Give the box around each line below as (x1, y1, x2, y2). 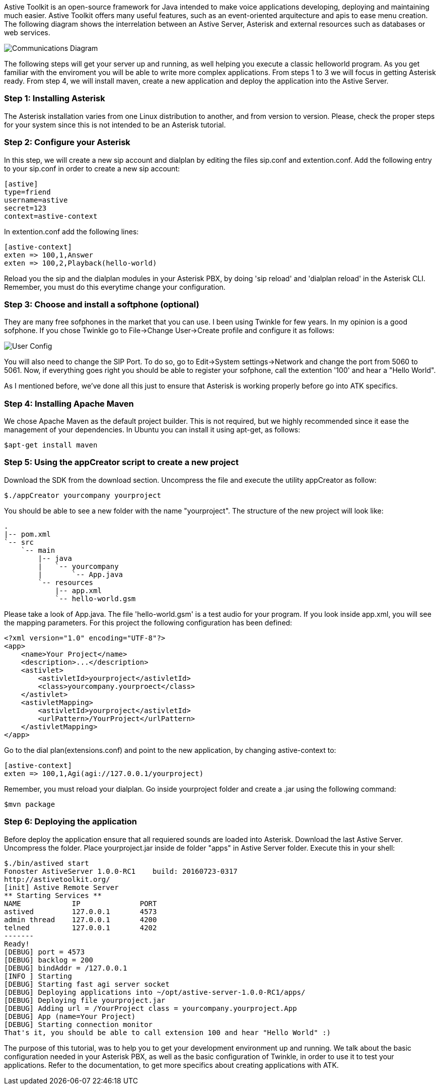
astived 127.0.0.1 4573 (4, 907, 157, 916)
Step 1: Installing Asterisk (4, 93, 105, 104)
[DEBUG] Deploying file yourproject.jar (4, 996, 166, 1004)
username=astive (4, 196, 68, 204)
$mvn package (4, 800, 55, 808)
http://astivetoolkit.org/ (4, 875, 110, 883)
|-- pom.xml (4, 530, 51, 538)
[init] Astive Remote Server (4, 883, 119, 891)
